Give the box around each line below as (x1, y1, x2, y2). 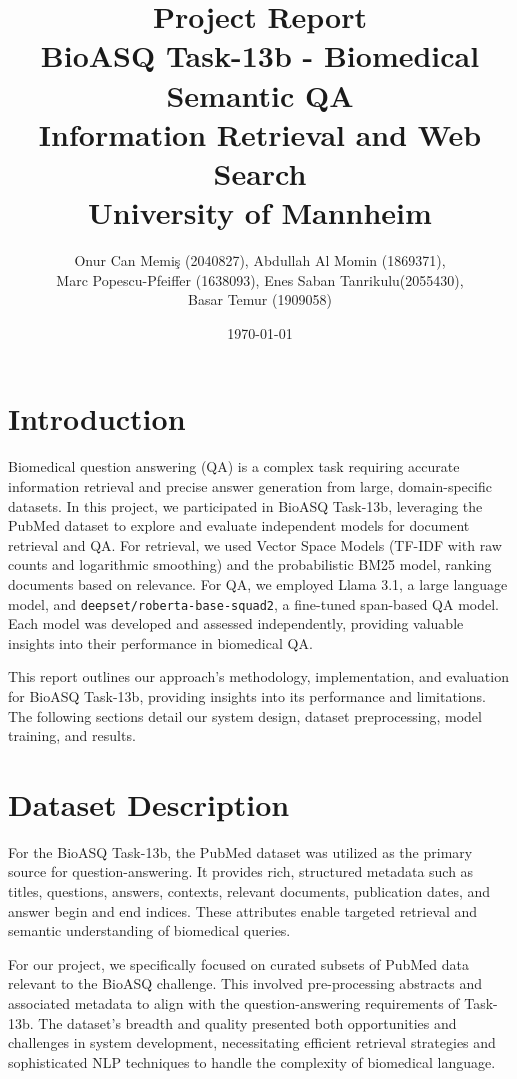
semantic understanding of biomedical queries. (8, 920, 291, 941)
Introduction (8, 398, 186, 439)
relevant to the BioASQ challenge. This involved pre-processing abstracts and (8, 973, 482, 994)
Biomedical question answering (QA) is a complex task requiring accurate (8, 456, 460, 477)
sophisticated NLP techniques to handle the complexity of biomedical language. (8, 1051, 496, 1072)
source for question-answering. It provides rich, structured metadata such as (8, 861, 474, 882)
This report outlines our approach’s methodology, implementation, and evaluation (8, 666, 509, 687)
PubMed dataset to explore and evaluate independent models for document (8, 515, 470, 536)
